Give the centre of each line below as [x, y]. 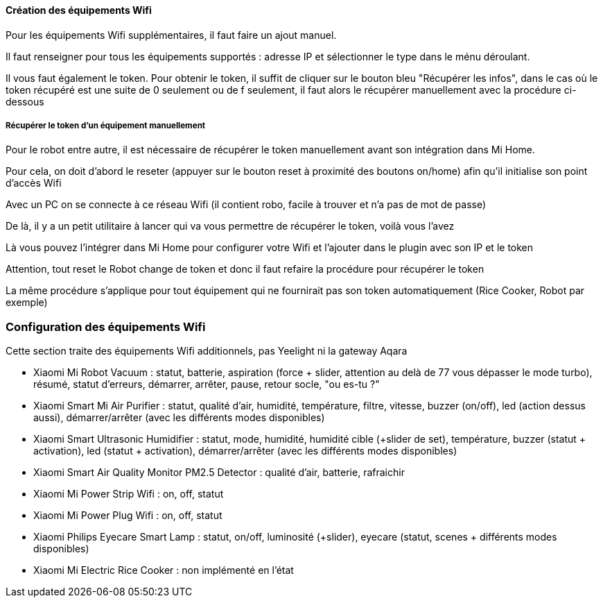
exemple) [27, 303]
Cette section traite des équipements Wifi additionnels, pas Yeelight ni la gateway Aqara [207, 351]
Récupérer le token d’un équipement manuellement [106, 126]
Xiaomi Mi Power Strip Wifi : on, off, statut [129, 494]
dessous [25, 101]
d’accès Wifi [34, 183]
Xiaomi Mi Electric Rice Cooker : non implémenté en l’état [164, 570]
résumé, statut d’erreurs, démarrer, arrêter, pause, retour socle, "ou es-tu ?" [207, 384]
